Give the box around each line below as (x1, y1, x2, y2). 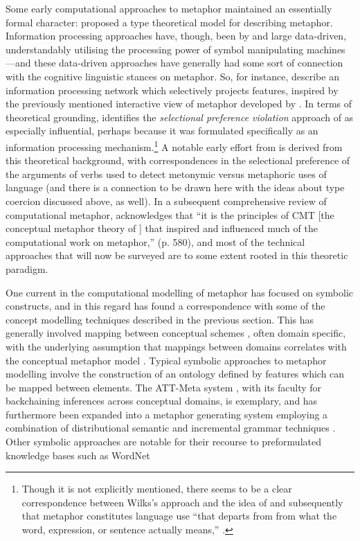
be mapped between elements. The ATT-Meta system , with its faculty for (6, 380, 322, 394)
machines (306, 42, 345, 56)
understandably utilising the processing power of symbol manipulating (6, 42, 304, 56)
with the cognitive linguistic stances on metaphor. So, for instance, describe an (6, 69, 339, 83)
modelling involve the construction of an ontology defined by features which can (6, 366, 345, 381)
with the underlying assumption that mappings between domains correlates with (6, 339, 347, 353)
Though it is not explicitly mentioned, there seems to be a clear (21, 481, 292, 496)
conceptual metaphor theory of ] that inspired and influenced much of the (6, 221, 318, 236)
